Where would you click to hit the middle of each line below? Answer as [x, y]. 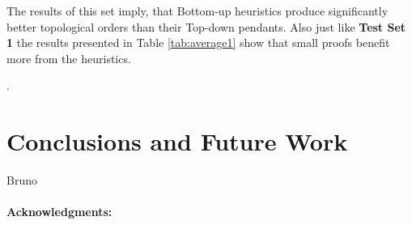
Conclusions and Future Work [177, 141]
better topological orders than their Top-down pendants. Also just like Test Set [206, 26]
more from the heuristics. [69, 58]
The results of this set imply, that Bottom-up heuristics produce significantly [198, 11]
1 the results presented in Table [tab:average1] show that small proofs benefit [198, 42]
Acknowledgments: [59, 212]
